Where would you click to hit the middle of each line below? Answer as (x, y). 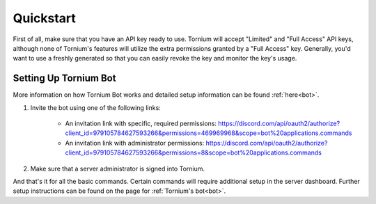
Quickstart (45, 18)
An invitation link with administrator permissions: (135, 143)
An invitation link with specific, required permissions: (141, 124)
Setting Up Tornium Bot (64, 78)
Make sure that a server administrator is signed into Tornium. (118, 168)
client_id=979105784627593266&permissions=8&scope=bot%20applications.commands (193, 152)
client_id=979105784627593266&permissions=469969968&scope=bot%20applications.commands (209, 133)
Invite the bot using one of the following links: (96, 107)
